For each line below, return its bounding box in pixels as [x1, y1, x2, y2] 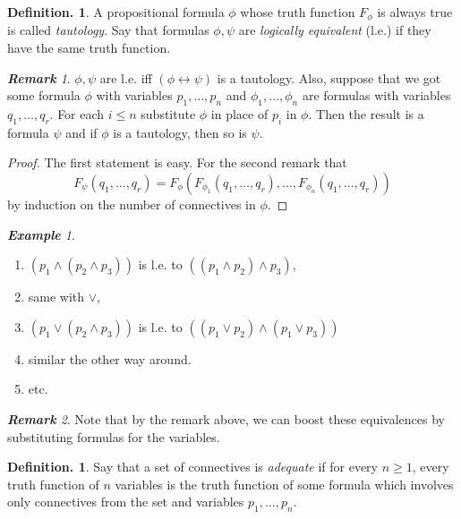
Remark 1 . [7, 68, 71, 87]
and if [65, 123, 98, 141]
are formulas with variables [302, 86, 451, 105]
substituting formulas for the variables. [7, 427, 220, 446]
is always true [377, 3, 453, 21]
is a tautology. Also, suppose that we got [217, 68, 441, 87]
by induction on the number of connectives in [7, 195, 256, 214]
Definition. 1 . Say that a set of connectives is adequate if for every [7, 457, 378, 476]
